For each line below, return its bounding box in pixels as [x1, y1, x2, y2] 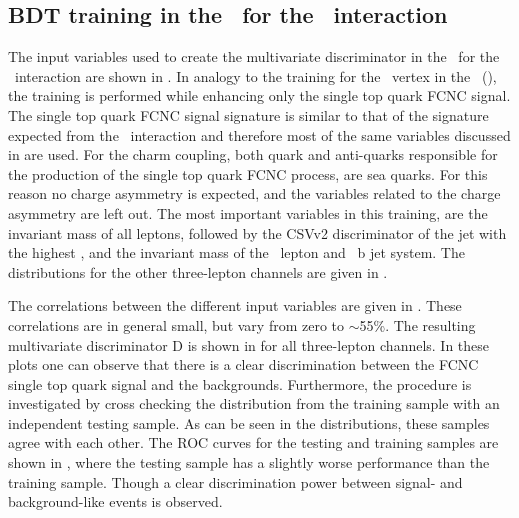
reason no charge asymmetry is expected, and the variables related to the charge [8, 183, 501, 204]
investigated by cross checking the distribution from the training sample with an [8, 393, 500, 414]
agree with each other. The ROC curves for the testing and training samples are [8, 432, 499, 453]
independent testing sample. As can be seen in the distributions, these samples [8, 412, 490, 433]
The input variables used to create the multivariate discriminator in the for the [8, 46, 500, 67]
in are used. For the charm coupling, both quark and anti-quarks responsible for [8, 144, 498, 165]
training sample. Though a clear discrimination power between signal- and [8, 471, 463, 492]
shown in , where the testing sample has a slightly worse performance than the [8, 452, 490, 473]
